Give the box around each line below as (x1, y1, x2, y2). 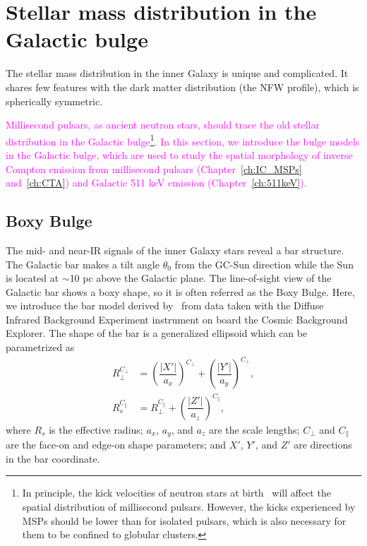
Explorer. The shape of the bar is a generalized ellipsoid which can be (6, 326, 308, 340)
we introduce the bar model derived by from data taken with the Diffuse (6, 298, 324, 313)
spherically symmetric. (6, 93, 103, 108)
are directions (294, 437, 352, 452)
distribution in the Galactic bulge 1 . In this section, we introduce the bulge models (6, 131, 360, 148)
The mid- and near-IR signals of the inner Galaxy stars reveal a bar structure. (6, 242, 344, 257)
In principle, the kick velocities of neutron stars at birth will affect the (22, 485, 331, 500)
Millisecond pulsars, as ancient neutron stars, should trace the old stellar (6, 117, 320, 132)
